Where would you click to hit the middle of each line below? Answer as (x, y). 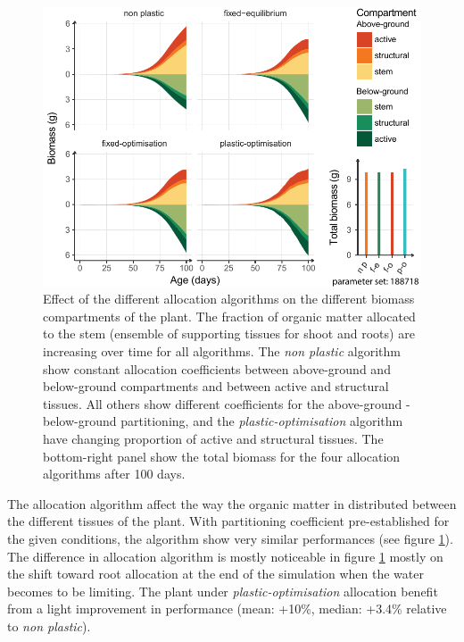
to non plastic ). (49, 625)
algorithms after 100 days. (114, 474)
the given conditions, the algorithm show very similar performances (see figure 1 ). (230, 538)
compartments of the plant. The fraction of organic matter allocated (229, 316)
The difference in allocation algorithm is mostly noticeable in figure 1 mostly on (225, 556)
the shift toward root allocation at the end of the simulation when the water (215, 574)
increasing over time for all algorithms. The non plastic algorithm (222, 350)
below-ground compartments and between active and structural (216, 386)
